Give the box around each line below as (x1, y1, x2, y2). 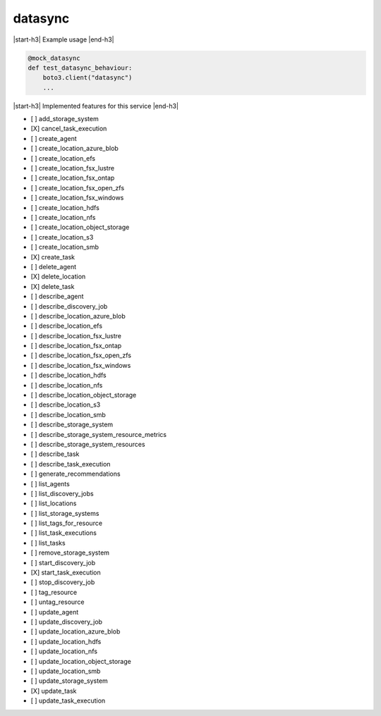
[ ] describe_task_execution (30, 459, 111, 468)
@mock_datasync (28, 54, 80, 62)
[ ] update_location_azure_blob (30, 627, 121, 636)
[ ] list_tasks (30, 538, 66, 547)
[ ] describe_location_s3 (30, 400, 101, 409)
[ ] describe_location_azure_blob (30, 311, 126, 320)
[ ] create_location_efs (30, 154, 95, 162)
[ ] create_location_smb (30, 243, 99, 252)
